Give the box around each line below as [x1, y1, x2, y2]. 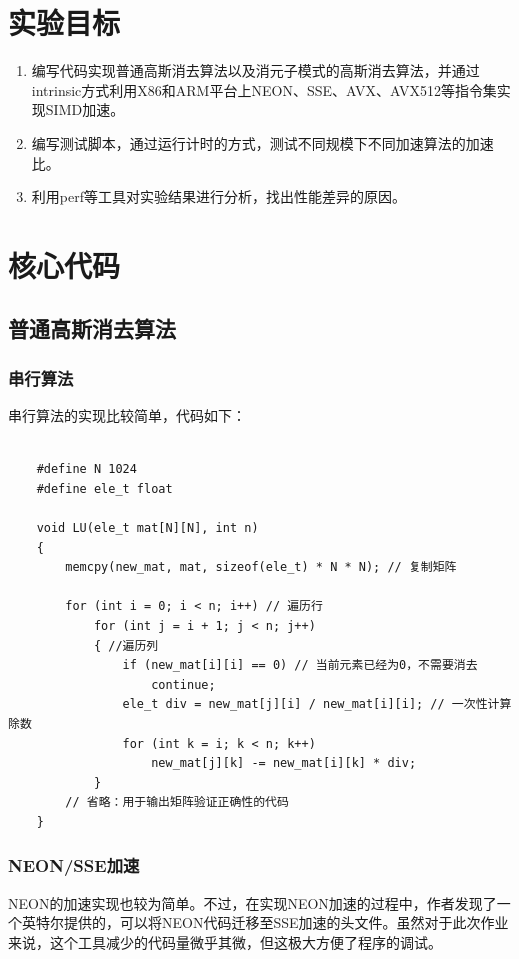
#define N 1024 [36, 462, 137, 477]
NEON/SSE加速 [8, 853, 140, 878]
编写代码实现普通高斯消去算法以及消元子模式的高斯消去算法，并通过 [31, 60, 480, 81]
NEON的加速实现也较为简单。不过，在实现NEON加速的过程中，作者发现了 [8, 892, 497, 913]
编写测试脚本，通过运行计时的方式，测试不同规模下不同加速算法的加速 [31, 132, 494, 153]
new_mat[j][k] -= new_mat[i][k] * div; [151, 756, 417, 771]
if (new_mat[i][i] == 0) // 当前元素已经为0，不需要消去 [122, 658, 478, 673]
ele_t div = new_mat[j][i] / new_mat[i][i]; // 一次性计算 [122, 697, 512, 712]
